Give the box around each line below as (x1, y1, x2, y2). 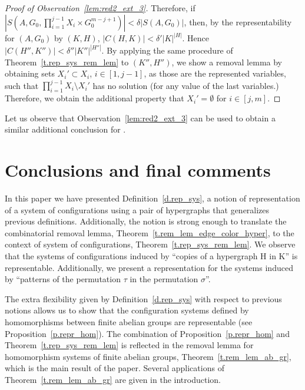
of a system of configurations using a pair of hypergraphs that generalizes (5, 203, 270, 216)
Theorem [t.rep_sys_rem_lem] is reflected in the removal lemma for (5, 339, 254, 351)
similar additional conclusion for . (5, 123, 126, 135)
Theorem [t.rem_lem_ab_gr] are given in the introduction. (5, 373, 221, 385)
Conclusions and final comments (5, 158, 271, 182)
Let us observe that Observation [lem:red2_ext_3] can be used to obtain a (5, 111, 276, 124)
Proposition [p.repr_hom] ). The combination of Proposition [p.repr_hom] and (5, 327, 290, 339)
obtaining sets (5, 67, 55, 80)
